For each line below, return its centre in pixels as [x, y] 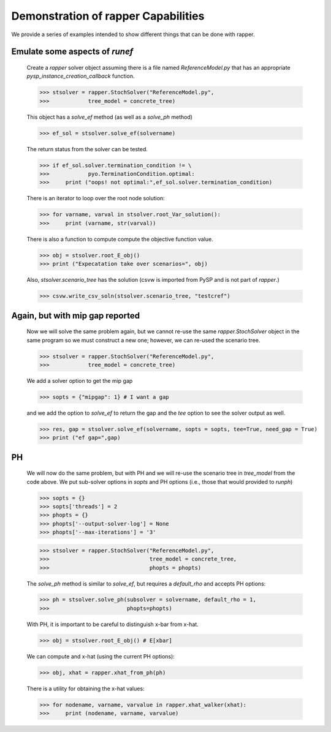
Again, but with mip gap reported [76, 315]
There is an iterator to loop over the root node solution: [96, 198]
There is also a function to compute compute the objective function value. [120, 239]
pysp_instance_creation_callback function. [81, 76]
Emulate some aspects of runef [72, 52]
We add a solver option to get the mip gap [80, 380]
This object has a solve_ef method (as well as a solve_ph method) [110, 117]
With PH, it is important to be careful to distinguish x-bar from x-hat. [112, 624]
